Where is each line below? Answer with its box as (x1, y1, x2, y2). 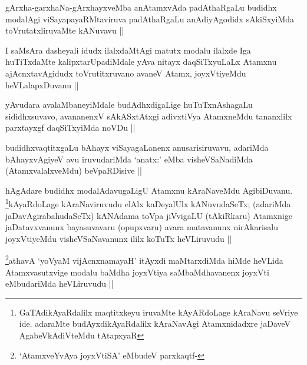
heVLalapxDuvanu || (5, 78, 79, 91)
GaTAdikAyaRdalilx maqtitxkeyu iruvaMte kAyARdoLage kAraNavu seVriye (19, 306, 298, 318)
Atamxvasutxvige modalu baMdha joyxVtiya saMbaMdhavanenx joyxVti (5, 266, 269, 278)
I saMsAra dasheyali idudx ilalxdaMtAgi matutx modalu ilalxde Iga (5, 44, 251, 56)
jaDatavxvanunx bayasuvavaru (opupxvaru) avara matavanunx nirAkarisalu (5, 221, 279, 233)
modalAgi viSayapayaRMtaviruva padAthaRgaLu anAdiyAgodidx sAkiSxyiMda (5, 12, 295, 25)
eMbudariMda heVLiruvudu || (5, 277, 114, 290)
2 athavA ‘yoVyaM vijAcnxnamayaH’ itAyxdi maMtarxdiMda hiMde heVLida (5, 253, 283, 266)
